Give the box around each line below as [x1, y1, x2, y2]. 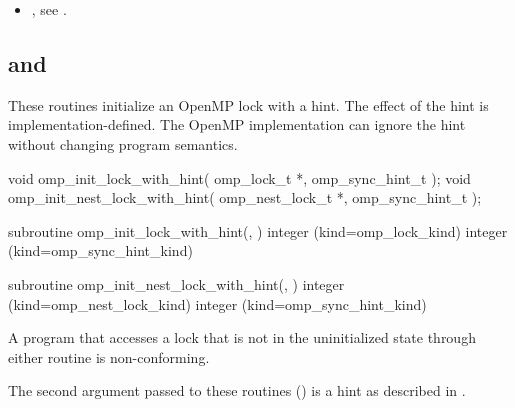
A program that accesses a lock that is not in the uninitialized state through [8, 327, 476, 348]
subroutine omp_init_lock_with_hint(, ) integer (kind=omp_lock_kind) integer [8, 220, 508, 241]
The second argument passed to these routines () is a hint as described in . [8, 380, 466, 401]
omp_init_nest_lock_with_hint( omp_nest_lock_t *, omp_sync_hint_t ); [8, 187, 482, 208]
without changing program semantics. [8, 133, 238, 154]
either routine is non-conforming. [8, 346, 210, 367]
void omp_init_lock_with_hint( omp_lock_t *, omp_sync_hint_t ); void [8, 167, 471, 188]
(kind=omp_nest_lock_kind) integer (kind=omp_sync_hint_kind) [8, 293, 427, 314]
